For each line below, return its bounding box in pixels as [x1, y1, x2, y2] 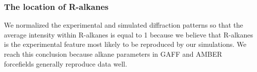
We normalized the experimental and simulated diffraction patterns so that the [4, 20, 243, 30]
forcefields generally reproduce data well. [4, 58, 128, 69]
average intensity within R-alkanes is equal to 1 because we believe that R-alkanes [4, 29, 253, 39]
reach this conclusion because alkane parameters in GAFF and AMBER [4, 49, 222, 59]
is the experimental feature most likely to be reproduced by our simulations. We [4, 39, 247, 49]
